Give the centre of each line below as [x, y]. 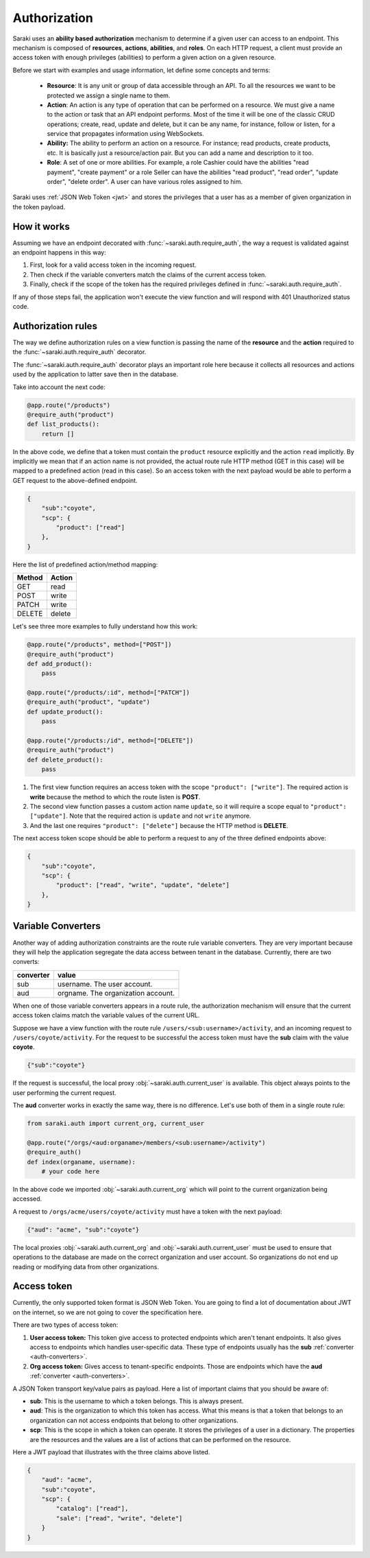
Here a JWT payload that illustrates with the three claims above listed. [111, 1452]
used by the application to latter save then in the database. [95, 375]
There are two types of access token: [65, 1325]
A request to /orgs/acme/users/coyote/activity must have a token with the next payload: [147, 1212]
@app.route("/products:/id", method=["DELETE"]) [110, 741]
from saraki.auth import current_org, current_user [116, 1124]
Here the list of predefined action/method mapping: [85, 564]
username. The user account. [105, 984]
